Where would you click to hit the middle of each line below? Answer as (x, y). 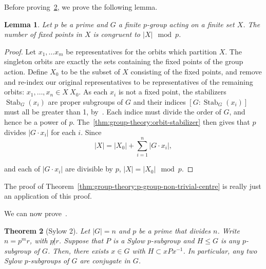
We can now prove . (36, 213)
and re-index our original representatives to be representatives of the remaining (129, 81)
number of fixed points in (43, 34)
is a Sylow (129, 241)
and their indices (159, 101)
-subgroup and (173, 241)
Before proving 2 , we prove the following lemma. (81, 7)
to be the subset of (91, 71)
